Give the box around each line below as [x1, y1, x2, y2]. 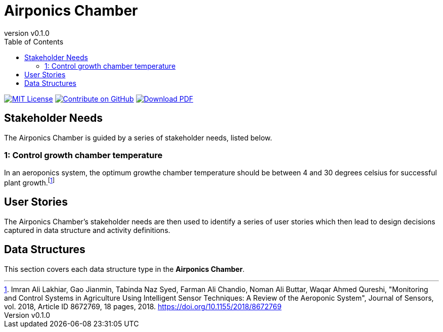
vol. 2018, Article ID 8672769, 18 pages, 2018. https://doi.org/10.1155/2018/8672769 [4, 302, 282, 311]
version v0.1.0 [4, 28, 50, 37]
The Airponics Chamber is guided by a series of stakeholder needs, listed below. [4, 133, 273, 142]
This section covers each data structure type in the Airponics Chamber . [4, 264, 245, 273]
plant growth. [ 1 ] [4, 177, 55, 187]
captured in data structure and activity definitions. [4, 225, 170, 234]
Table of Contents [4, 37, 64, 46]
